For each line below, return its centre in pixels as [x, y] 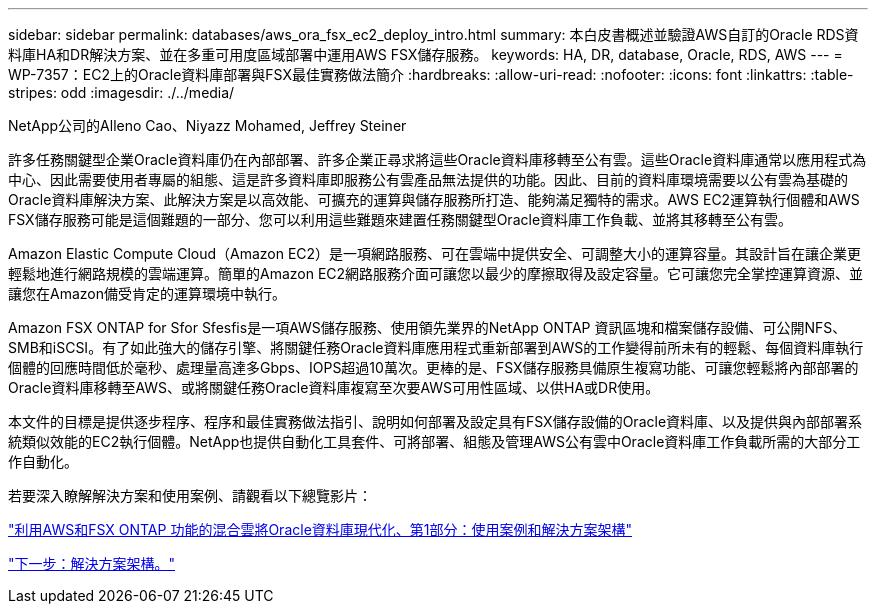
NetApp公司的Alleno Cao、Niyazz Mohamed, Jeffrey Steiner [207, 125]
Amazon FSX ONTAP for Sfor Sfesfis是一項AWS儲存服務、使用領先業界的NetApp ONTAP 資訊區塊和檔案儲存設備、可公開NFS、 [427, 327]
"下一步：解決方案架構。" [92, 563]
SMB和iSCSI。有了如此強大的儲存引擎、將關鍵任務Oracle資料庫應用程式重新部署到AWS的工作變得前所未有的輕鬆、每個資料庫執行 [436, 347]
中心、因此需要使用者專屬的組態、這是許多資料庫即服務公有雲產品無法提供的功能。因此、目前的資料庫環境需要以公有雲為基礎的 [428, 179]
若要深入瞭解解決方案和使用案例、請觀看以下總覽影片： [190, 495]
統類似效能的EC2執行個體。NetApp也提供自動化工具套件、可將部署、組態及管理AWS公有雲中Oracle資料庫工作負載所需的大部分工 [434, 441]
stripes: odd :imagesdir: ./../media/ [121, 92]
